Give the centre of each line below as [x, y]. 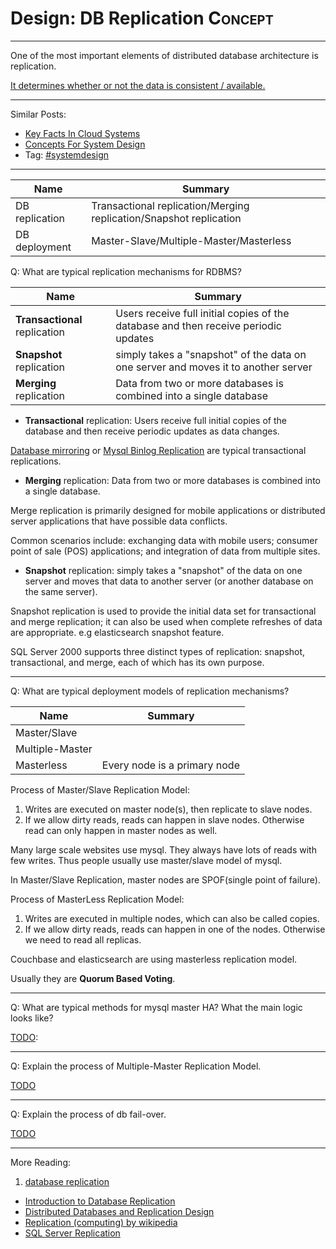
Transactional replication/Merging [170, 205]
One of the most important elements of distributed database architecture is [164, 55]
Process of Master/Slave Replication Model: [100, 789]
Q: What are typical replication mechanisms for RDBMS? [126, 271]
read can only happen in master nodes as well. [121, 830]
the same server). [61, 591]
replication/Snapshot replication [166, 218]
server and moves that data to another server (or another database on [169, 581]
